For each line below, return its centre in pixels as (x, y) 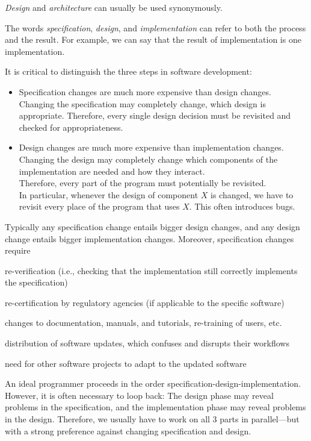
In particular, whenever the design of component (109, 194)
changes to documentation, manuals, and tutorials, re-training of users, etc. (143, 323)
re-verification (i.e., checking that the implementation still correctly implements (151, 270)
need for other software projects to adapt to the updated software (126, 363)
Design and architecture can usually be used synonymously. (114, 7)
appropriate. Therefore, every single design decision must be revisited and (155, 115)
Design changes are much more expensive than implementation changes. (151, 147)
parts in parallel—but (260, 419)
